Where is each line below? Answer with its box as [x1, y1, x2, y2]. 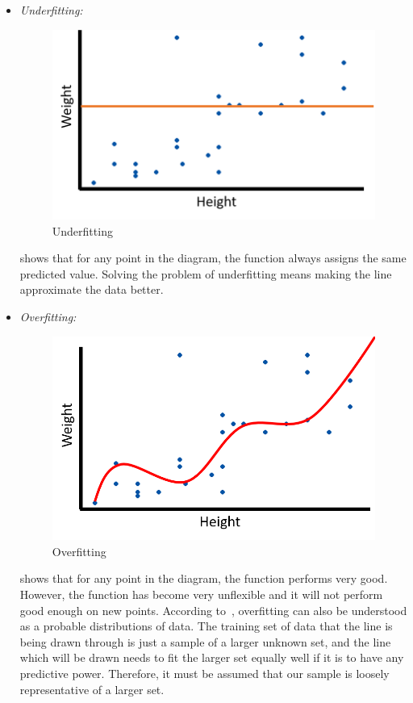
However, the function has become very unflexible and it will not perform [19, 586, 383, 603]
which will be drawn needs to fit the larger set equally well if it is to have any [19, 649, 404, 666]
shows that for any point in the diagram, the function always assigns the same [19, 249, 407, 266]
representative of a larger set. [19, 680, 165, 697]
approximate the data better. [19, 281, 164, 298]
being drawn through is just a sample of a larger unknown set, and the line [19, 633, 391, 650]
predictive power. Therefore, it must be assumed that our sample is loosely [19, 665, 390, 682]
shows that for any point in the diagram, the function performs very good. [19, 570, 388, 587]
